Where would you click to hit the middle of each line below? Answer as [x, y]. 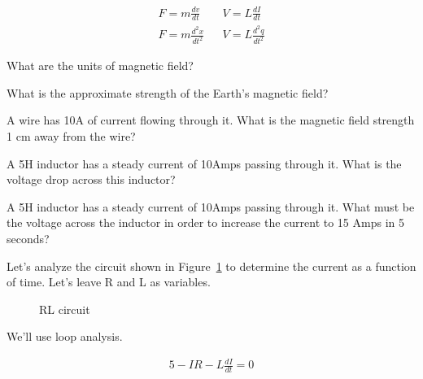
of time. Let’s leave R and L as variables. [109, 282]
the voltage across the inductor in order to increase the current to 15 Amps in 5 [205, 222]
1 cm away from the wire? [71, 135]
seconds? [28, 238]
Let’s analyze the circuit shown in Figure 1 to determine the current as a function [211, 266]
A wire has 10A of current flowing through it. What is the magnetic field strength [211, 120]
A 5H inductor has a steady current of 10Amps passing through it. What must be [211, 206]
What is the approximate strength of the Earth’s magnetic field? [168, 92]
